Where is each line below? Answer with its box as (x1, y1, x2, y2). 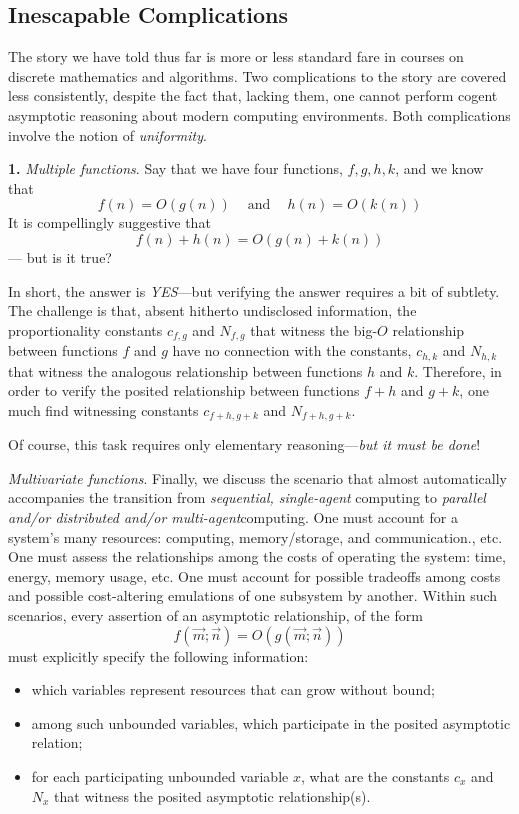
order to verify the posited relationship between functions (8, 380, 360, 401)
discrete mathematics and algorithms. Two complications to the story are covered (8, 65, 507, 86)
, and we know (395, 158, 484, 179)
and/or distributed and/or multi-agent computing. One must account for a (8, 507, 458, 528)
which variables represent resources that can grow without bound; (31, 679, 435, 700)
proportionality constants (8, 319, 163, 340)
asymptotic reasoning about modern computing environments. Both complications (8, 104, 511, 125)
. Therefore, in (414, 360, 502, 381)
